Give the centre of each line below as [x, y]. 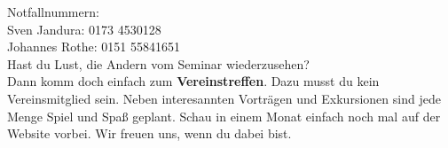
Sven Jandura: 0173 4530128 [84, 29]
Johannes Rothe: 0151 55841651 [94, 47]
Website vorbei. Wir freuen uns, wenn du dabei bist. [149, 133]
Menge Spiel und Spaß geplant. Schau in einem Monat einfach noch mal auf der [224, 116]
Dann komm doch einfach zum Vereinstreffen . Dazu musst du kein [193, 81]
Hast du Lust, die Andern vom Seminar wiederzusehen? [158, 63]
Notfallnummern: [53, 12]
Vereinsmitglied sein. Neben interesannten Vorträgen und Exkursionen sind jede [224, 98]
